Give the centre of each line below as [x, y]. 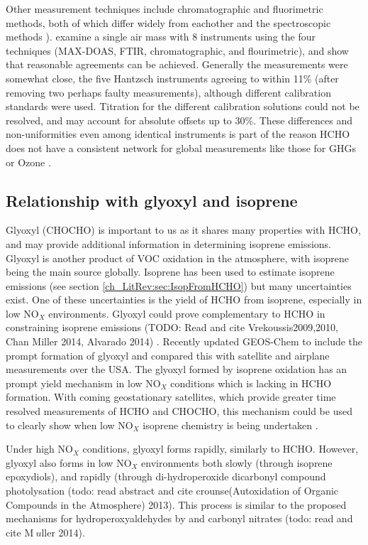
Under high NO [39, 449]
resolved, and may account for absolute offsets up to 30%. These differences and [179, 120]
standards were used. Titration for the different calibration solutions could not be [183, 106]
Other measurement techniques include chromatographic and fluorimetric [165, 9]
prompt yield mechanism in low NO [83, 383]
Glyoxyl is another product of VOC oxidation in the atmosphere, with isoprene [177, 258]
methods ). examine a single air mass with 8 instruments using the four [161, 37]
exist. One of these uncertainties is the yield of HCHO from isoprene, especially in [184, 300]
